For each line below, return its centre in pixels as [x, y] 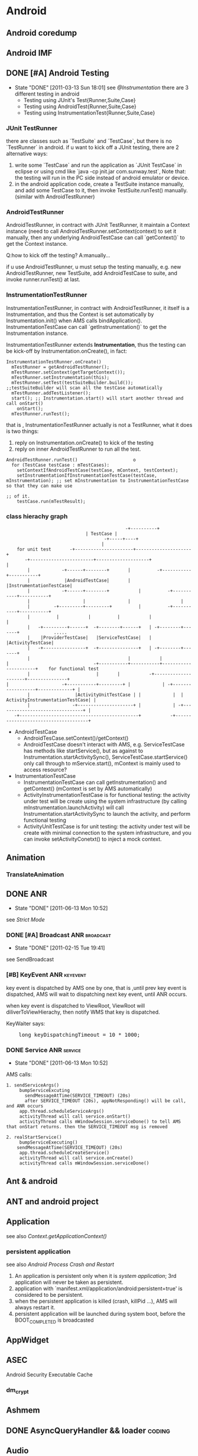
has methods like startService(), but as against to [83, 751]
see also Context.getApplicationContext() [57, 1236]
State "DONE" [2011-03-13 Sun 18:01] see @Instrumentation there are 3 [102, 87]
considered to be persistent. [49, 1294]
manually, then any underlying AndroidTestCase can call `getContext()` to [95, 238]
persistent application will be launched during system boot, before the [100, 1313]
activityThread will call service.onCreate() [76, 1158]
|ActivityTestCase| [30, 642]
